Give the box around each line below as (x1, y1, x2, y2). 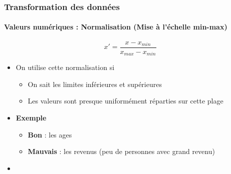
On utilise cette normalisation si (16, 62, 115, 72)
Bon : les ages (28, 129, 72, 139)
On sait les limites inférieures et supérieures (28, 78, 162, 89)
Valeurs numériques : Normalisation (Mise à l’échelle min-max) (4, 21, 227, 32)
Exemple (16, 112, 47, 122)
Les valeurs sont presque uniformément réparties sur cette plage (28, 95, 223, 106)
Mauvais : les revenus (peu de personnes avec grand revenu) (28, 146, 215, 156)
